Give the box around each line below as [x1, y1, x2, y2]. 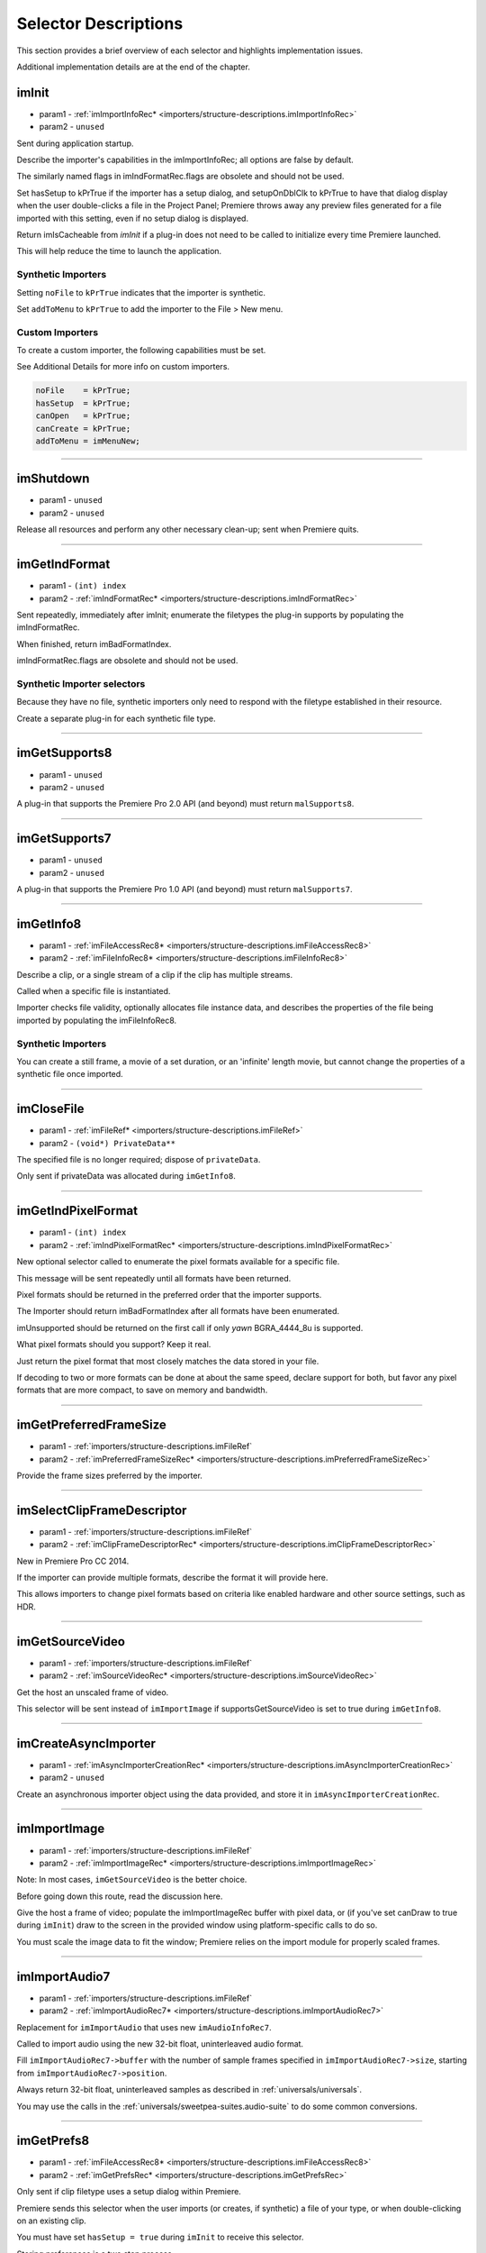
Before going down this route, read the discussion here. [16, 1891, 223, 1902]
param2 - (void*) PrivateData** [39, 1137, 175, 1148]
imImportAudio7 [16, 1969, 111, 1984]
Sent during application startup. [16, 138, 134, 149]
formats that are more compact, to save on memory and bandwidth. [16, 1384, 268, 1396]
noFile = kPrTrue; [35, 386, 131, 396]
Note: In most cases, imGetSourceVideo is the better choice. [16, 1874, 247, 1885]
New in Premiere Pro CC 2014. [16, 1555, 130, 1566]
